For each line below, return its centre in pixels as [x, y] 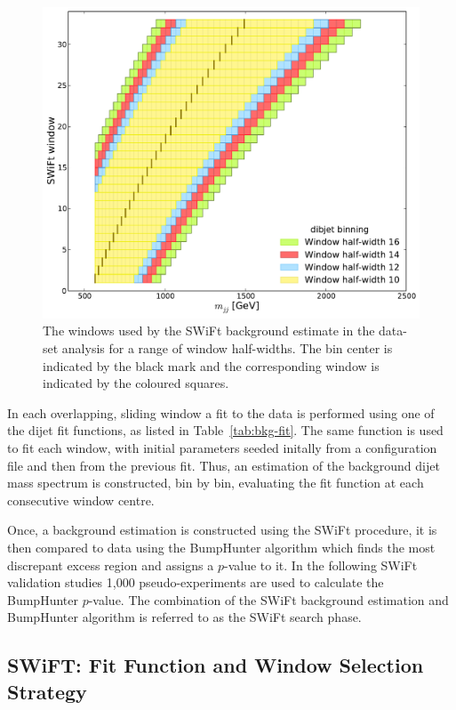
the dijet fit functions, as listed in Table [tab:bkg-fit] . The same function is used [225, 430]
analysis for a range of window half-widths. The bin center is [227, 348]
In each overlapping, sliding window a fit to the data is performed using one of [221, 412]
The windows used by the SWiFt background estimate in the [209, 331]
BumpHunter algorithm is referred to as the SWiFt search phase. [184, 617]
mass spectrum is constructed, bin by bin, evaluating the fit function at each [216, 483]
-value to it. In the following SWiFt [321, 565]
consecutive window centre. [81, 500]
